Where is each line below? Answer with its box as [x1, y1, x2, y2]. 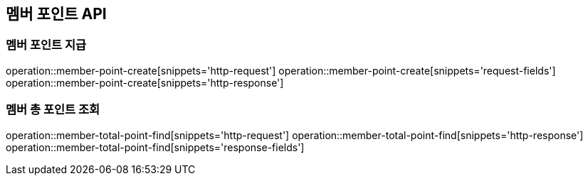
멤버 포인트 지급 [6, 38, 87, 53]
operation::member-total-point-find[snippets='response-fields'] [6, 141, 305, 153]
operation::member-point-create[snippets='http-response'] [6, 76, 284, 89]
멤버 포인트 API [6, 5, 107, 23]
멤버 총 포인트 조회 [6, 102, 100, 117]
